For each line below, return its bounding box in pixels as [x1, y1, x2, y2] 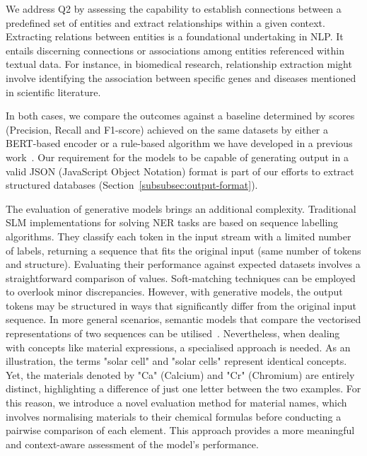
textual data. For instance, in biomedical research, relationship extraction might [6, 57, 352, 71]
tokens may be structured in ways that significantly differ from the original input [6, 298, 356, 312]
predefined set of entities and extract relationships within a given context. [6, 15, 325, 30]
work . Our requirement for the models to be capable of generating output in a [6, 149, 349, 164]
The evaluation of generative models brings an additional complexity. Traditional [6, 201, 356, 216]
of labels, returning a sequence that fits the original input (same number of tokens [6, 242, 361, 257]
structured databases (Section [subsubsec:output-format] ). [6, 177, 258, 192]
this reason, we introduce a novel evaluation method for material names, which [6, 395, 347, 410]
